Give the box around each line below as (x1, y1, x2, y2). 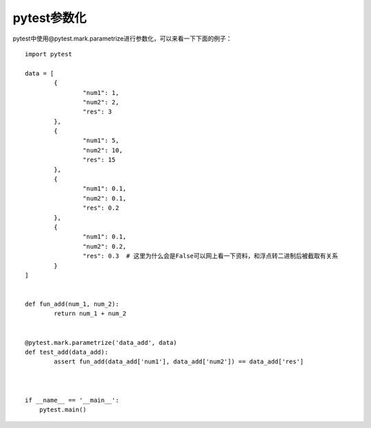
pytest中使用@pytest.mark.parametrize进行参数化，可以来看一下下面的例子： (12, 34, 232, 43)
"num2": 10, (82, 146, 123, 154)
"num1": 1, (82, 89, 120, 96)
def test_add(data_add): (25, 348, 109, 357)
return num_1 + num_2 (54, 310, 127, 317)
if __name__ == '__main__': (25, 396, 120, 404)
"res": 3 (82, 108, 113, 116)
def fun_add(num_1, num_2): (25, 300, 120, 308)
